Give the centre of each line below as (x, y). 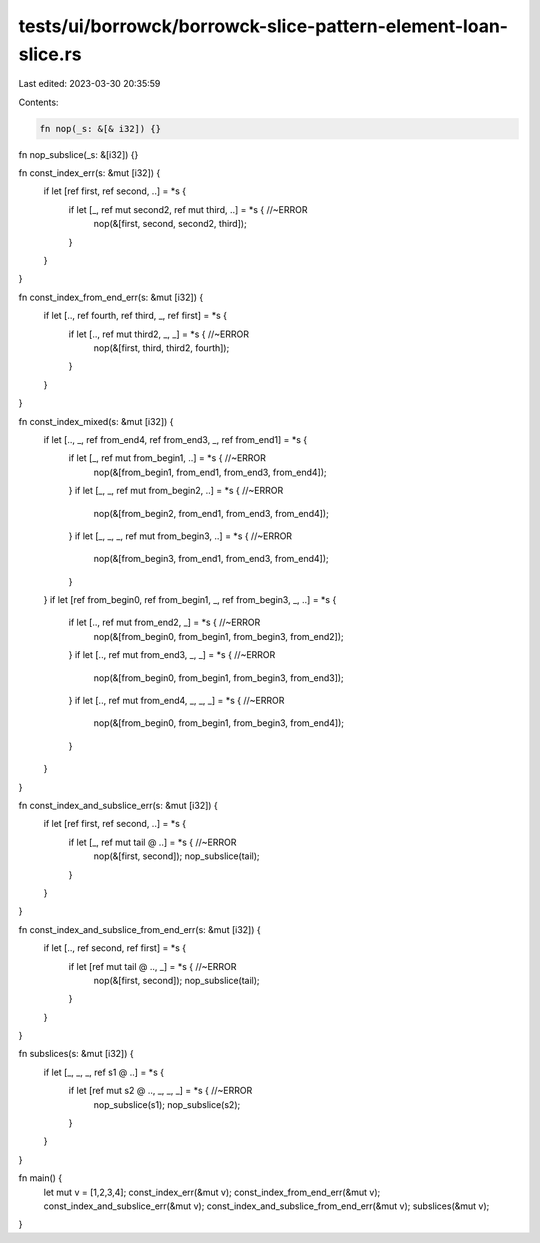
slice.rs (50, 54)
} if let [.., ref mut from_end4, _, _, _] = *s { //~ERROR (176, 701)
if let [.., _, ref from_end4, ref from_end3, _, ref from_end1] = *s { (175, 439)
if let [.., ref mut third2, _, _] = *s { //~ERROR (159, 334)
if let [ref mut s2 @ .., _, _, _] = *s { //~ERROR (160, 1091)
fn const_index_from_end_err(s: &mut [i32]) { (111, 297)
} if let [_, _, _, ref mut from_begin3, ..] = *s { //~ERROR (180, 536)
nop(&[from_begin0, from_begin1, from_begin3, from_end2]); (218, 636)
